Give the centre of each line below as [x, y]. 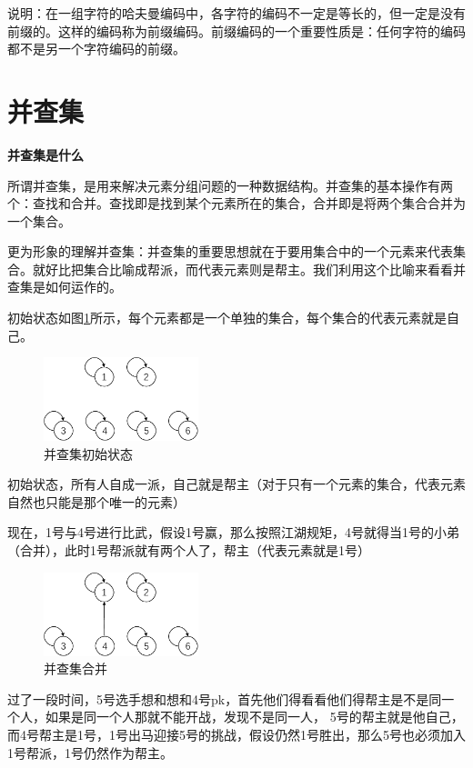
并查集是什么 [45, 154]
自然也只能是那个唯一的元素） [96, 501]
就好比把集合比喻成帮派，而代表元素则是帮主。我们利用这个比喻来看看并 [249, 269]
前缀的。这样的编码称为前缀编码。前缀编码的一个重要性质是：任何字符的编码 [236, 30]
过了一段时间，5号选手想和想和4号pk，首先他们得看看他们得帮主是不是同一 [231, 698]
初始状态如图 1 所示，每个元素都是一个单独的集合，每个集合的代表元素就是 [227, 318]
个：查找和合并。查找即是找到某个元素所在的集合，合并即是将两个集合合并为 [236, 203]
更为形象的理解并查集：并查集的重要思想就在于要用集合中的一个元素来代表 [230, 251]
